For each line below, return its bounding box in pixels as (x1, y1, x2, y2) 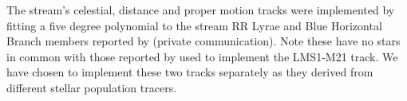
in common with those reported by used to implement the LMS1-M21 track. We (6, 48, 398, 64)
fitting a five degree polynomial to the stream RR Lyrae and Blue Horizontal (6, 17, 382, 33)
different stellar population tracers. (6, 79, 177, 95)
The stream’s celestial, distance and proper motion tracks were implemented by (6, 2, 395, 17)
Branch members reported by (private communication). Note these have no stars (6, 33, 401, 49)
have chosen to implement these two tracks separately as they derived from (6, 64, 373, 80)
